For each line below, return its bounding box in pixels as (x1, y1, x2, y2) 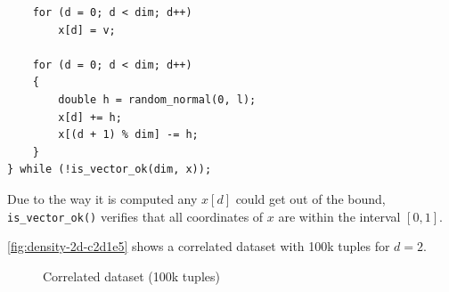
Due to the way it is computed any (7, 189, 198, 207)
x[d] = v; (58, 23, 116, 36)
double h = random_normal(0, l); (58, 93, 257, 106)
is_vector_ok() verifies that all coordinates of (7, 207, 264, 225)
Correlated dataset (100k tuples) (43, 266, 220, 285)
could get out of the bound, (235, 189, 386, 207)
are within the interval (278, 207, 401, 225)
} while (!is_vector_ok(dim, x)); (7, 163, 212, 176)
